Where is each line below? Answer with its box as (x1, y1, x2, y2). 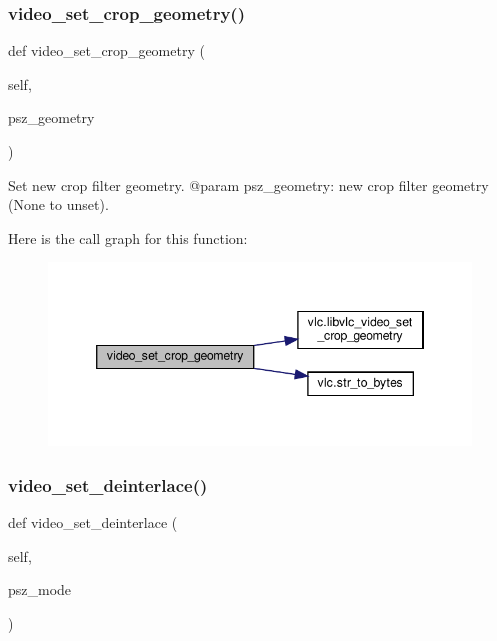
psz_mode (8, 579, 72, 600)
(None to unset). (8, 194, 109, 215)
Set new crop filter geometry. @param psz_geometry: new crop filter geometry (8, 174, 489, 195)
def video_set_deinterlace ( (8, 512, 178, 533)
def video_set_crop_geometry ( (8, 40, 205, 61)
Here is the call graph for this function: (8, 227, 248, 248)
